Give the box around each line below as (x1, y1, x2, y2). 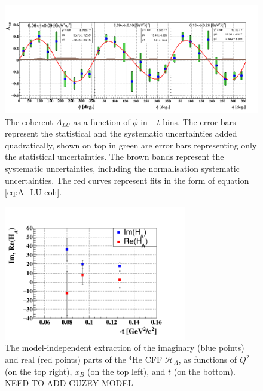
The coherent (5, 115, 53, 128)
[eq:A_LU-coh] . (5, 186, 62, 198)
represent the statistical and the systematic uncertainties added (5, 127, 237, 140)
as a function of (73, 115, 130, 128)
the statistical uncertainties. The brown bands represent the (5, 150, 224, 163)
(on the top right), (5, 365, 72, 377)
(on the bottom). (173, 365, 236, 377)
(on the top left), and (87, 365, 166, 377)
